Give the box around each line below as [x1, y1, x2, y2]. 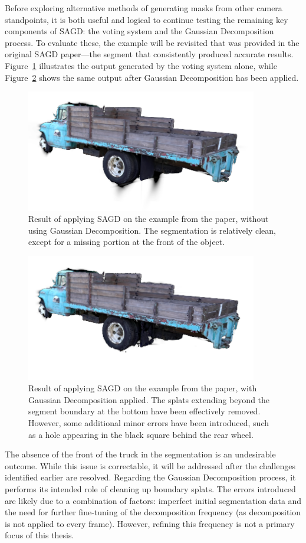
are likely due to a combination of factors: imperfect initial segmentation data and [5, 494, 302, 506]
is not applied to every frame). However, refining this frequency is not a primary [5, 517, 295, 529]
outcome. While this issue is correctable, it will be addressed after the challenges [5, 459, 295, 472]
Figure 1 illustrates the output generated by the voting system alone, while [5, 59, 277, 71]
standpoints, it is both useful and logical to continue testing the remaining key [5, 13, 288, 25]
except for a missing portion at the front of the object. [28, 235, 225, 248]
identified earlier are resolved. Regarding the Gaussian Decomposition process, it [5, 471, 296, 483]
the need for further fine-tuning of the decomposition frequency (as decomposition [5, 506, 301, 518]
